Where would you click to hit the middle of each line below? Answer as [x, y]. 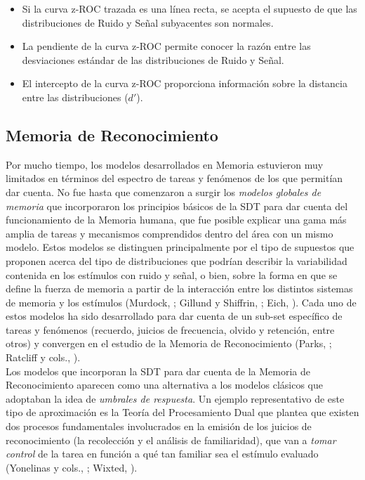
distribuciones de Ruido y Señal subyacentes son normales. [148, 22]
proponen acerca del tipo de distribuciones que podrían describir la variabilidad [177, 260]
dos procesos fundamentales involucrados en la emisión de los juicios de [159, 426]
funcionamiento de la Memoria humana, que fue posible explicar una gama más [176, 220]
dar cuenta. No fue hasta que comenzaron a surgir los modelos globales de [164, 192]
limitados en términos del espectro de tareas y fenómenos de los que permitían [174, 178]
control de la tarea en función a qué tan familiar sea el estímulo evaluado [162, 454]
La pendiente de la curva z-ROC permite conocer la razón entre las [166, 46]
